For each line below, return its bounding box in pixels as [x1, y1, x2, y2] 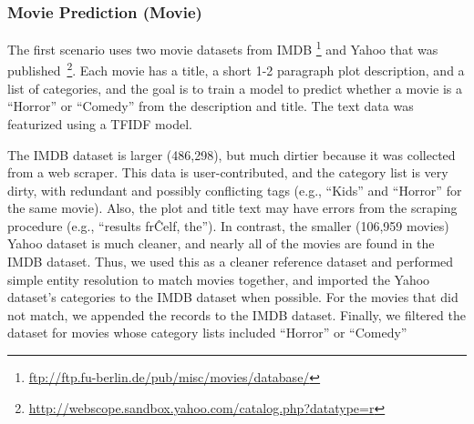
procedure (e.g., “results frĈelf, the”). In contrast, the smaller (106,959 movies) [7, 216, 449, 235]
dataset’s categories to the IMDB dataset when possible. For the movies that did [7, 288, 459, 307]
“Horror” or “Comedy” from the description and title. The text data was [7, 96, 414, 116]
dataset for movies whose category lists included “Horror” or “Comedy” [7, 323, 407, 342]
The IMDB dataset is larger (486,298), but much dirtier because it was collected [7, 145, 456, 164]
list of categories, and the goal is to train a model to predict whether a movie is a [7, 78, 462, 97]
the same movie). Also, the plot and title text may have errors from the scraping [7, 198, 458, 217]
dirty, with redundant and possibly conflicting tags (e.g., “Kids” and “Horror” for [7, 180, 462, 199]
